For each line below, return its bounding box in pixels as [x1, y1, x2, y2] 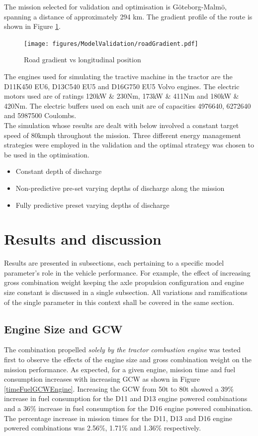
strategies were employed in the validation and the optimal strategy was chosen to [4, 140, 254, 150]
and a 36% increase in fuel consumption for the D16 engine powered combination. [4, 403, 253, 414]
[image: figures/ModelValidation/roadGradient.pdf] [24, 40, 198, 47]
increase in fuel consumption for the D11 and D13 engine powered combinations [4, 393, 248, 404]
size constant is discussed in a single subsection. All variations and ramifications [4, 287, 248, 297]
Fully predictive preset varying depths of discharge [15, 199, 170, 210]
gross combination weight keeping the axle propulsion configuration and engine [4, 277, 244, 288]
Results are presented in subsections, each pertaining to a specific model [4, 258, 224, 268]
